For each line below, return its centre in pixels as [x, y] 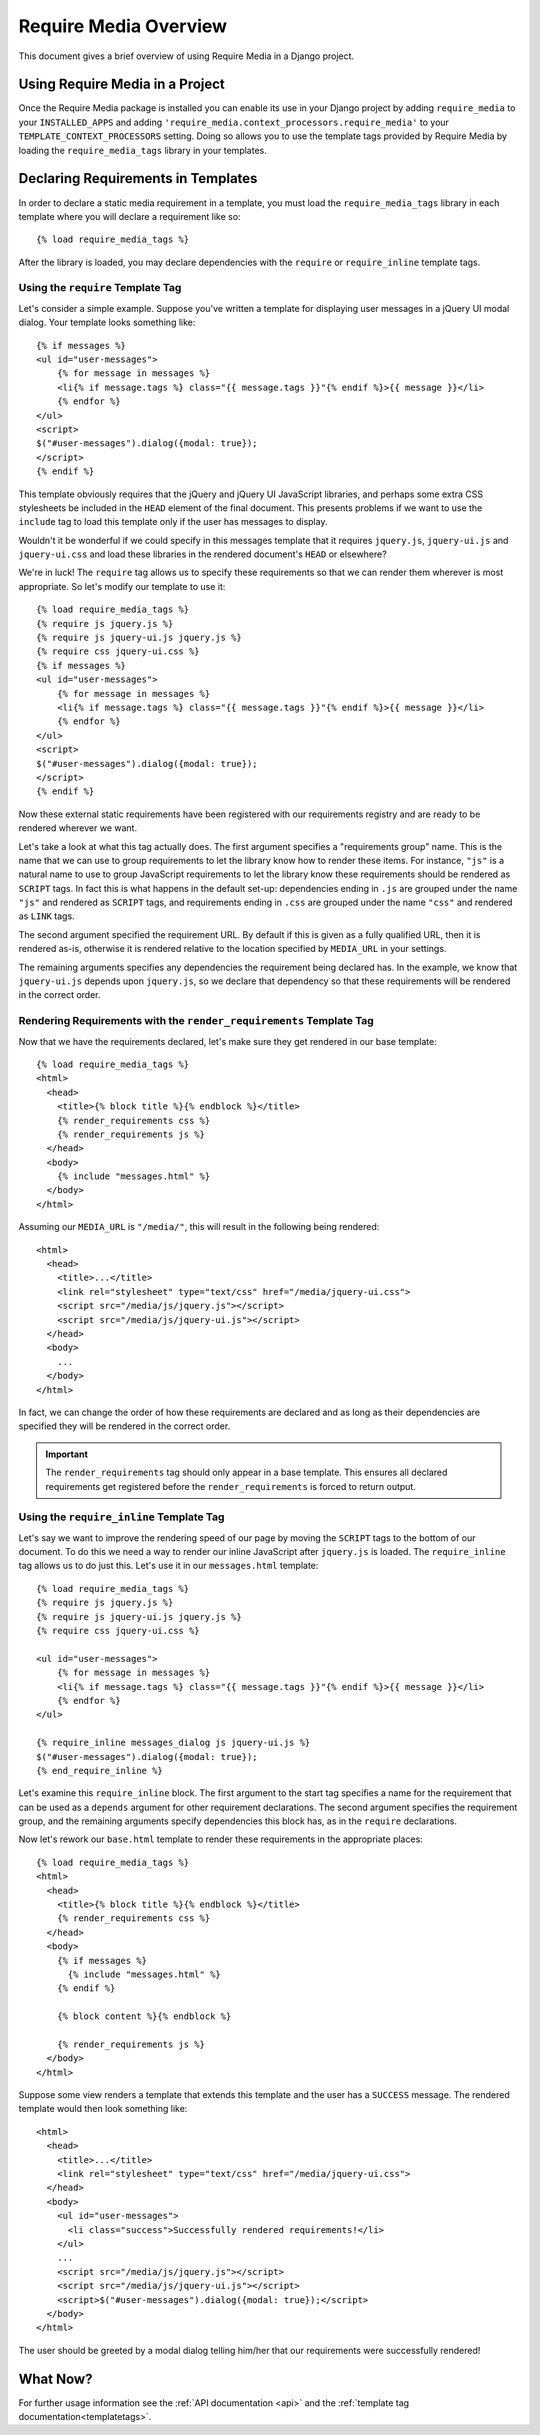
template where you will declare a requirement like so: [129, 216]
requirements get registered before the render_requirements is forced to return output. [231, 1486]
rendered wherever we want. [78, 828]
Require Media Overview [123, 26]
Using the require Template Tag [100, 288]
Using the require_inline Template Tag [121, 1517]
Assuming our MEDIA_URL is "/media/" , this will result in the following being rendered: [199, 1227]
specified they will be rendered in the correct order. [124, 1426]
